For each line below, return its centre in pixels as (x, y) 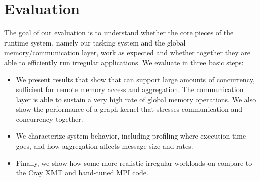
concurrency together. (49, 119)
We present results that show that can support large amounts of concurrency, (135, 79)
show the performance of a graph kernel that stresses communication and (129, 109)
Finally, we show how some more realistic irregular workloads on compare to (134, 163)
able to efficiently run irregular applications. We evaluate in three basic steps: (124, 62)
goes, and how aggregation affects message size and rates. (105, 146)
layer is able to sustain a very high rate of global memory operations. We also (136, 99)
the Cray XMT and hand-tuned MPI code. (82, 173)
